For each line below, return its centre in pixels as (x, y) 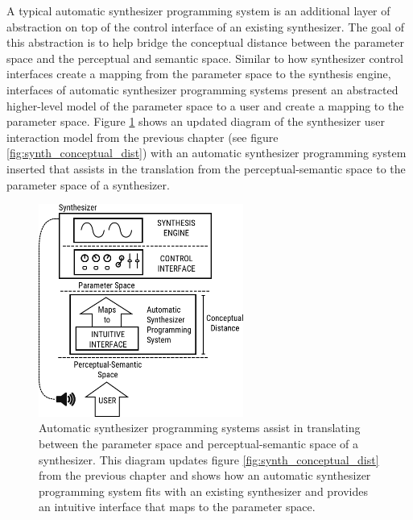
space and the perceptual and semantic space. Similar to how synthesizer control (205, 58)
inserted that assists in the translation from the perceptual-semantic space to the (206, 168)
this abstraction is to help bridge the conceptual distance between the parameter (205, 42)
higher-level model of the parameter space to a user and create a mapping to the (205, 105)
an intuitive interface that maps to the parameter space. (177, 507)
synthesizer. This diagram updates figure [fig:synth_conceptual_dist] (209, 459)
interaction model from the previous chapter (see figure (142, 137)
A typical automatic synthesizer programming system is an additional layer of (198, 10)
